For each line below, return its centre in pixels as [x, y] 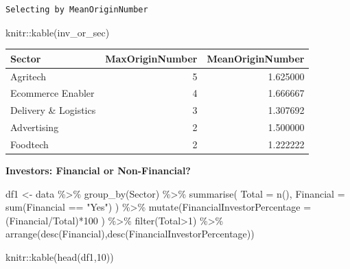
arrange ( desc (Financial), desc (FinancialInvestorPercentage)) [130, 234]
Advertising [35, 127]
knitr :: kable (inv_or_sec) [58, 32]
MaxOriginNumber [151, 58]
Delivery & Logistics [53, 110]
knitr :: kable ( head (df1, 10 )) [60, 256]
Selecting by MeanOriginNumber [77, 10]
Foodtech [30, 144]
